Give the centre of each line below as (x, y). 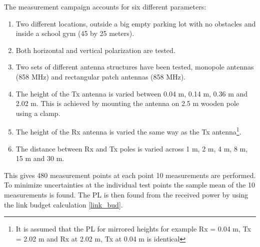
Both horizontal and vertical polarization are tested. (95, 50)
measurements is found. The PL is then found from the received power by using (126, 194)
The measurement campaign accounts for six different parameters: (105, 6)
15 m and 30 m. (40, 158)
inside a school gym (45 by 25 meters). (75, 33)
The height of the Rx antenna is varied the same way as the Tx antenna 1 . (128, 131)
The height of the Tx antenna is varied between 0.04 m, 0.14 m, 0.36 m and (132, 93)
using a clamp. (38, 113)
